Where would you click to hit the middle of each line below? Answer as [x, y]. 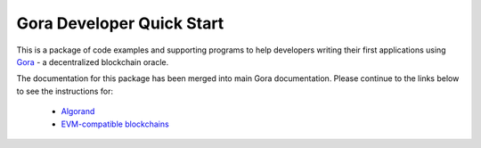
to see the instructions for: [65, 91]
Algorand [78, 111]
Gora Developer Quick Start [120, 23]
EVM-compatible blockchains [115, 124]
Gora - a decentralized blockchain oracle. [93, 62]
